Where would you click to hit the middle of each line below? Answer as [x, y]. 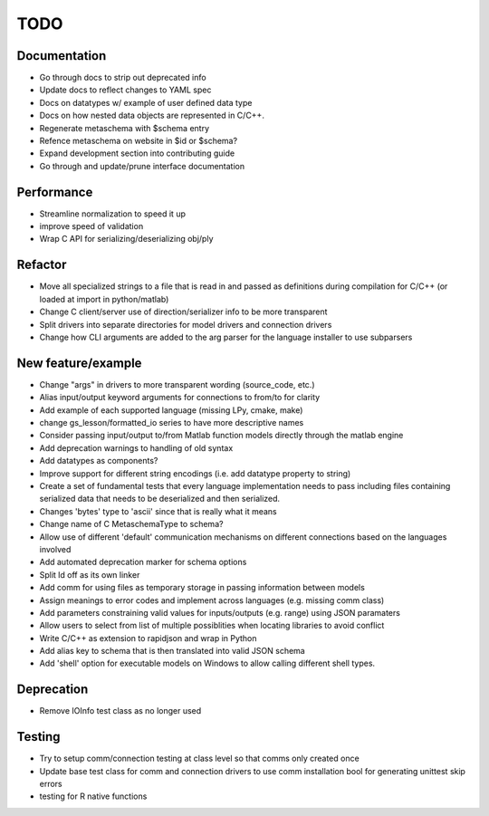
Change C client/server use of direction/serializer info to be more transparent [183, 312]
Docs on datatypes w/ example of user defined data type [146, 102]
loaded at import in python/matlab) [104, 299]
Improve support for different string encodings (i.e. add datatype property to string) [195, 473]
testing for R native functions [93, 796]
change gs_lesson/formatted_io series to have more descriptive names [172, 423]
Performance [55, 192]
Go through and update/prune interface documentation [142, 166]
